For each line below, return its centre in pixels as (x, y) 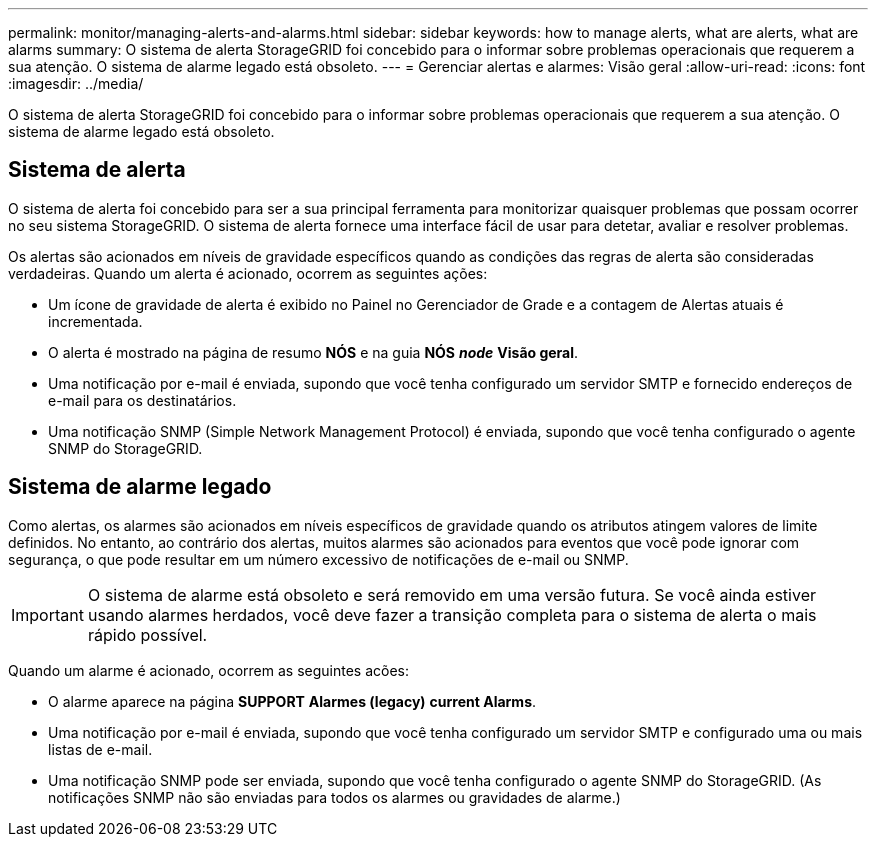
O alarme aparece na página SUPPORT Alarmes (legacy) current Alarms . (292, 701)
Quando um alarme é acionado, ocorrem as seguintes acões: (208, 670)
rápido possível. (147, 634)
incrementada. (95, 321)
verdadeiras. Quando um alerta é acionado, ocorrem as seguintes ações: (248, 273)
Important (47, 614)
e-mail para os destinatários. (142, 400)
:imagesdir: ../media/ (76, 83)
